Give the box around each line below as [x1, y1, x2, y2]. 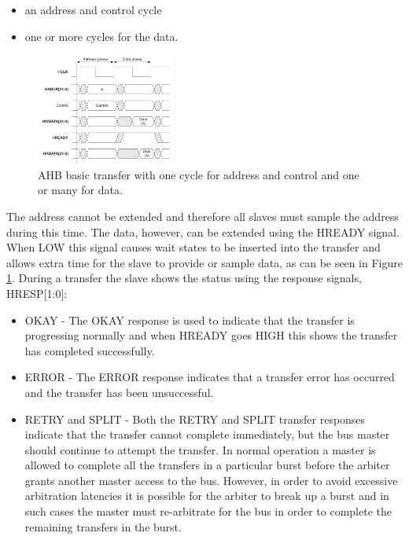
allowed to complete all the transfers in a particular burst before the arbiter [24, 457, 390, 473]
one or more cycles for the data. [24, 28, 179, 44]
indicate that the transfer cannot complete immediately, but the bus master [24, 426, 390, 443]
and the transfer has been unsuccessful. [24, 384, 214, 400]
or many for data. [38, 182, 123, 198]
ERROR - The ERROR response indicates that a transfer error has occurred [24, 369, 395, 385]
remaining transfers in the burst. [24, 518, 182, 534]
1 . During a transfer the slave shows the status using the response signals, [6, 270, 362, 286]
